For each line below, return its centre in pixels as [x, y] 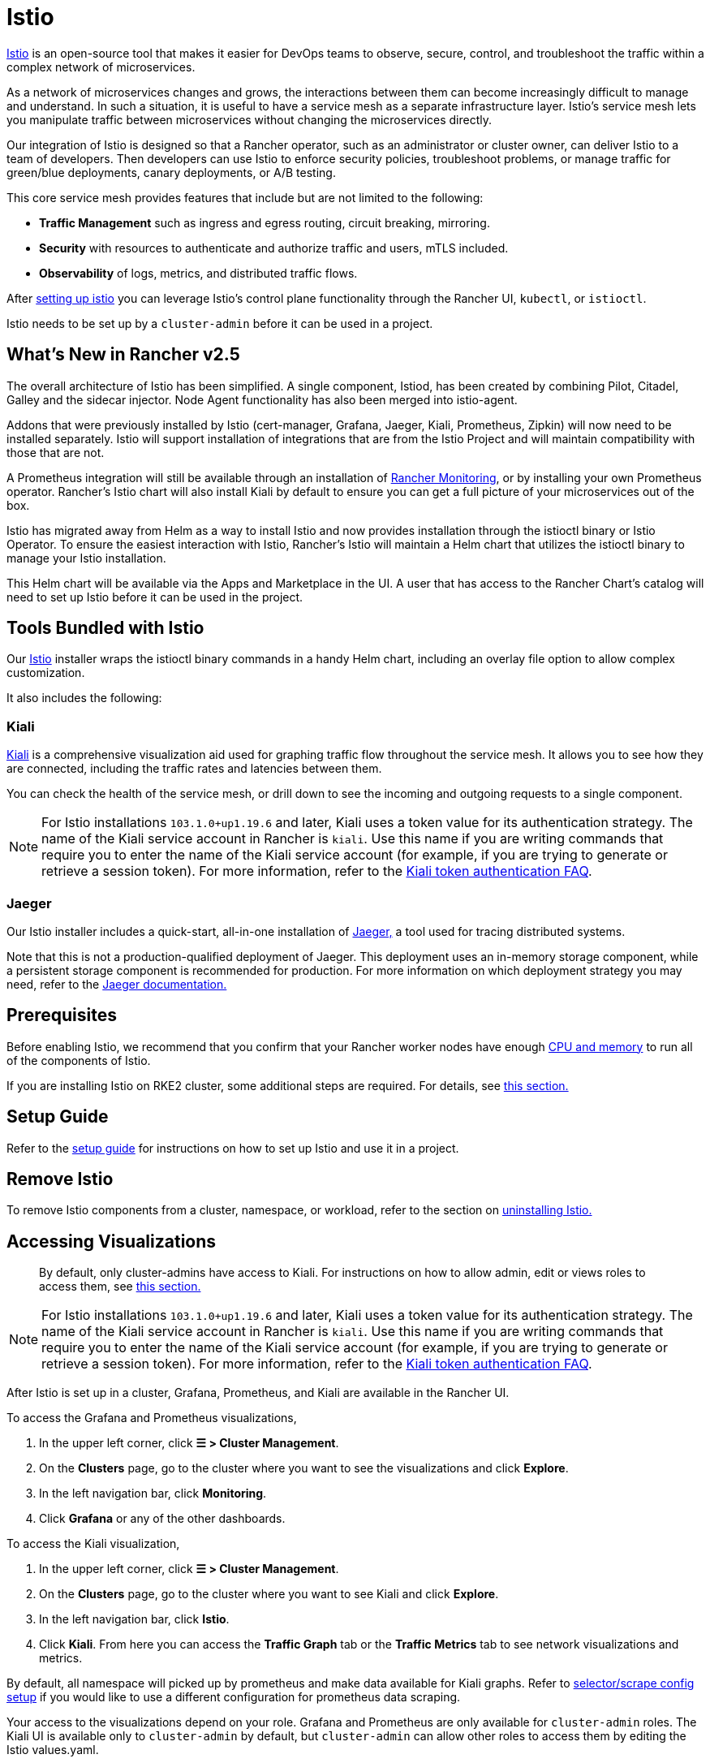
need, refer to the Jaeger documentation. [117, 984]
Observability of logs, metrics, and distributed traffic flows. [198, 273]
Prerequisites [62, 1015]
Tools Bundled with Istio [105, 628]
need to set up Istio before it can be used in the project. [155, 597]
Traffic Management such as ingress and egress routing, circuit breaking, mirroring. [265, 222]
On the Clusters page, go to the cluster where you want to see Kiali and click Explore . [269, 1594]
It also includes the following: [84, 698]
